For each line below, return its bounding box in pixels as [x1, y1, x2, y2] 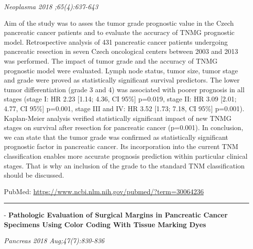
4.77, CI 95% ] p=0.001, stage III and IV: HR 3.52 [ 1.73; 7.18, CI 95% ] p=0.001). [4, 103, 245, 113]
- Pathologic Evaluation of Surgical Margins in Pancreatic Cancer [4, 210, 228, 220]
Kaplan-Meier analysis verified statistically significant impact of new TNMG [4, 113, 232, 123]
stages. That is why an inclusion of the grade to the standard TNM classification [4, 160, 245, 170]
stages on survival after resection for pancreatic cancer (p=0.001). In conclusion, [4, 122, 243, 133]
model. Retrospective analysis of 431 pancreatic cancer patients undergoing [4, 36, 228, 47]
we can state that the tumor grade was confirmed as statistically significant [4, 132, 228, 142]
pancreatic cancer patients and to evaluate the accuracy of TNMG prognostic [4, 27, 235, 37]
